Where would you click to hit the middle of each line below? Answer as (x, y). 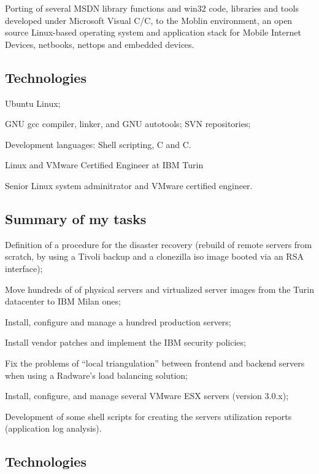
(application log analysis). (53, 428)
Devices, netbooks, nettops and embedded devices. (100, 44)
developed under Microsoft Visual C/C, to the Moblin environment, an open (149, 20)
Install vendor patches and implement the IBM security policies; (125, 342)
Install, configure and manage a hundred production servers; (118, 321)
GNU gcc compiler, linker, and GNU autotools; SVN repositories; (128, 124)
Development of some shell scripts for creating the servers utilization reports (148, 416)
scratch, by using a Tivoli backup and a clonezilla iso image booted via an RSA (154, 256)
